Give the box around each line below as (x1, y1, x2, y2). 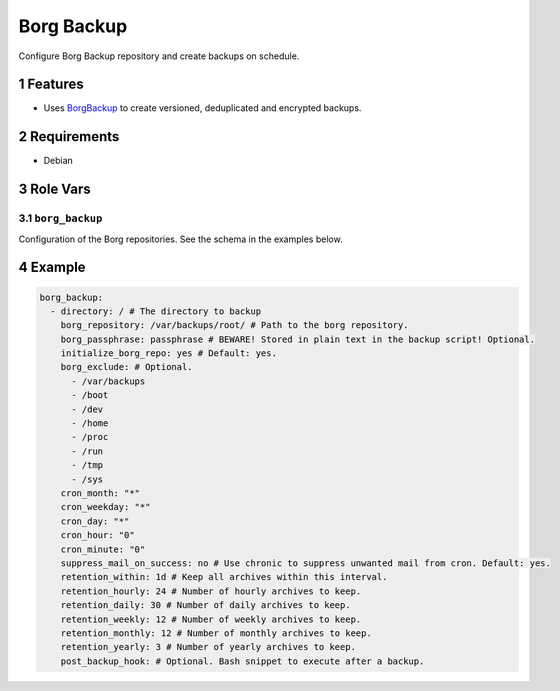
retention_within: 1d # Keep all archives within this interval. (60, 571, 388, 583)
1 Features (18, 76, 84, 93)
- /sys (71, 473, 104, 485)
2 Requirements (18, 128, 120, 145)
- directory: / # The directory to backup (50, 305, 262, 317)
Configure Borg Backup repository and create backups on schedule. (18, 50, 300, 62)
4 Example (18, 259, 86, 276)
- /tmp (71, 460, 104, 471)
